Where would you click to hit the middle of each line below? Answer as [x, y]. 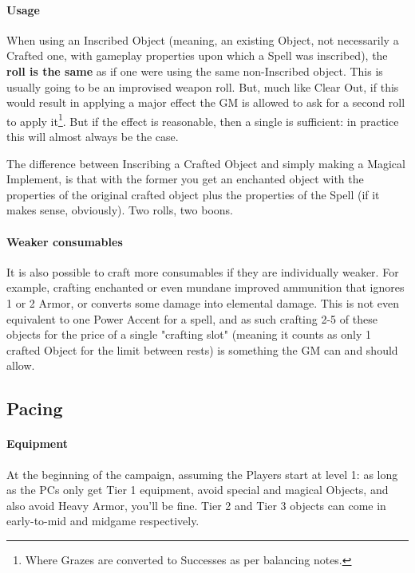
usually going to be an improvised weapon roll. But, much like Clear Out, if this [203, 86]
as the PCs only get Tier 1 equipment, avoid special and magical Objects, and [198, 490]
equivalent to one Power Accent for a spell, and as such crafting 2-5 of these [192, 318]
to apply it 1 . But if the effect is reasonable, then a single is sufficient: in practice [203, 120]
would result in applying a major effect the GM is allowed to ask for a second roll [206, 102]
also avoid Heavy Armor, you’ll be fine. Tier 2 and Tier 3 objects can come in [196, 505]
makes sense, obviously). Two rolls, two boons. [120, 210]
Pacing [35, 408]
